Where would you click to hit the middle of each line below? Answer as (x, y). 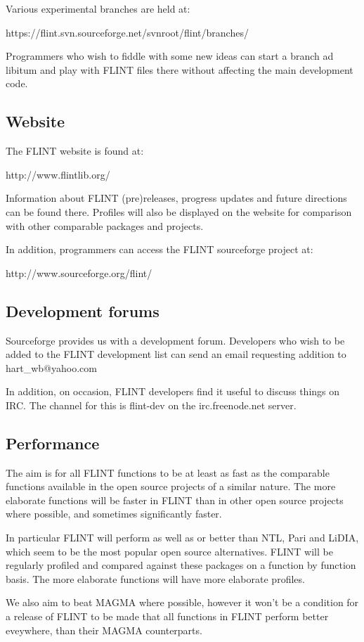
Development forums (83, 310)
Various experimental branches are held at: (98, 8)
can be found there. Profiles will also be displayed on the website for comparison (179, 211)
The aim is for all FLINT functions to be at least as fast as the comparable (168, 472)
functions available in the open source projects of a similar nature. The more (171, 486)
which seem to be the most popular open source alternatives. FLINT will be (169, 551)
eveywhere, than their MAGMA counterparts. (104, 630)
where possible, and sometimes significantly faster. (114, 514)
